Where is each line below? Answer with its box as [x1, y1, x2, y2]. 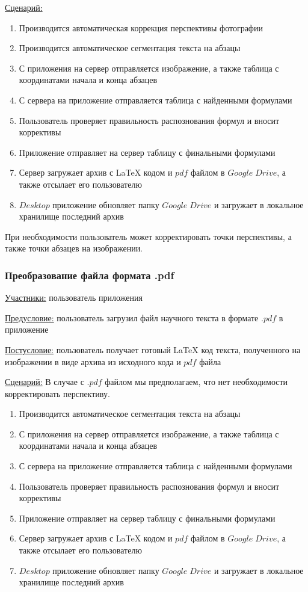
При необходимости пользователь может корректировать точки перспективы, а [5, 230, 292, 242]
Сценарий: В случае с [5, 375, 84, 388]
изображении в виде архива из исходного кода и [5, 355, 181, 368]
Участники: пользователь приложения [5, 291, 143, 304]
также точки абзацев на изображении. [5, 242, 143, 254]
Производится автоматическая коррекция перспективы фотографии [19, 21, 263, 34]
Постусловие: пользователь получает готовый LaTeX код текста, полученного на [5, 343, 301, 356]
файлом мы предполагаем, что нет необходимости [105, 375, 288, 388]
